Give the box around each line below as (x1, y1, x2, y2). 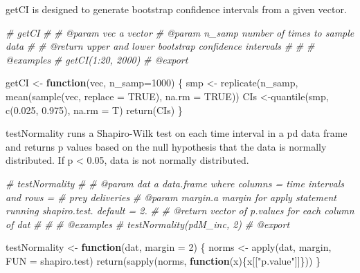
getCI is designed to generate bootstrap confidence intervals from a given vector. (6, 2, 347, 16)
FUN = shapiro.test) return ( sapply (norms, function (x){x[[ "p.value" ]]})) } (6, 253, 321, 267)
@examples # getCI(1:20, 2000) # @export (6, 52, 188, 66)
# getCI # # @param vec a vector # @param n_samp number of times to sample (6, 25, 354, 39)
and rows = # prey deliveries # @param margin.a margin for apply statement (6, 189, 336, 204)
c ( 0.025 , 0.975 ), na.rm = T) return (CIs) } (6, 102, 183, 117)
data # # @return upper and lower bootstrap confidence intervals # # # (6, 39, 315, 53)
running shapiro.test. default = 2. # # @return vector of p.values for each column (6, 203, 354, 218)
